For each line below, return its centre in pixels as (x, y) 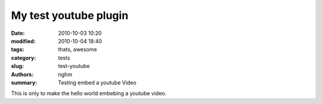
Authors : (22, 74)
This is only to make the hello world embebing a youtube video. (89, 93)
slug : (17, 66)
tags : (18, 50)
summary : (24, 82)
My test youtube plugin (70, 15)
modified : (23, 41)
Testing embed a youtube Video (97, 82)
